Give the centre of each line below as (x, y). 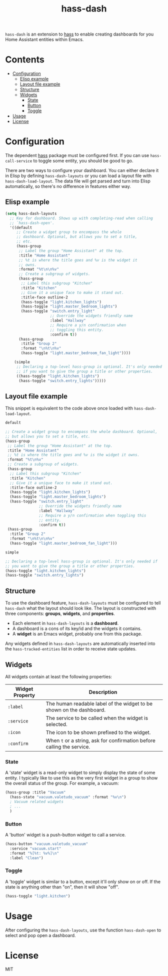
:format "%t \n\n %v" (38, 269)
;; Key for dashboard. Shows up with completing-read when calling (81, 218)
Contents (25, 60)
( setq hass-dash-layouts (31, 213)
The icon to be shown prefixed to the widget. (98, 732)
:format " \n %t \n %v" (41, 348)
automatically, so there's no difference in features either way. (68, 186)
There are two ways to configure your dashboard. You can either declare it (82, 170)
